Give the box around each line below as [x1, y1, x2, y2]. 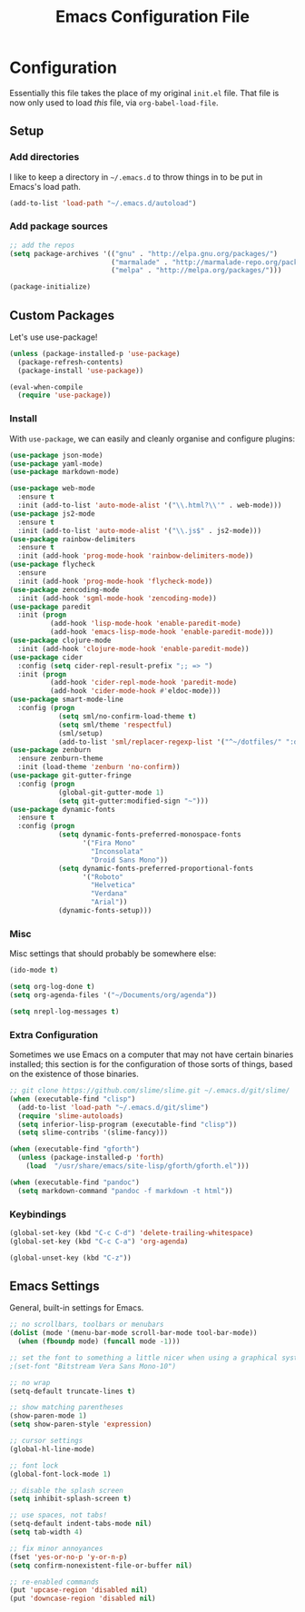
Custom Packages [9, 307, 115, 323]
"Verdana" [90, 889, 128, 898]
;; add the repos [9, 241, 75, 250]
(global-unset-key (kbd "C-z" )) [9, 1253, 132, 1262]
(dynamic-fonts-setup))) [57, 906, 152, 915]
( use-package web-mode [9, 484, 95, 493]
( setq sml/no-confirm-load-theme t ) [57, 711, 197, 721]
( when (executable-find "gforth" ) [9, 1144, 141, 1154]
